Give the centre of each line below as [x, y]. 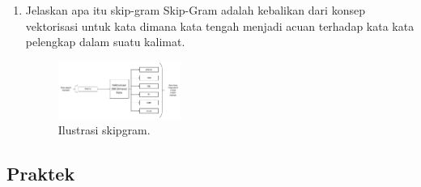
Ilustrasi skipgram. [104, 130]
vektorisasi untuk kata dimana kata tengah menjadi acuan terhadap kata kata [220, 25]
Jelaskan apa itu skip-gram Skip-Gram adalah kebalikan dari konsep [195, 10]
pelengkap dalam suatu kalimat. [105, 42]
